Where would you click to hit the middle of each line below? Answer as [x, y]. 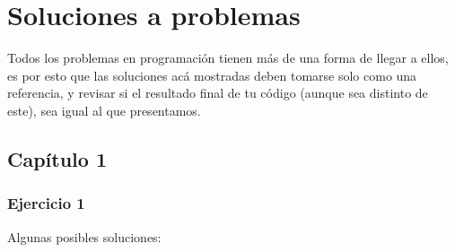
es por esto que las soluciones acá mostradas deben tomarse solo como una [212, 75]
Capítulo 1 [57, 158]
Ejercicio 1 [46, 203]
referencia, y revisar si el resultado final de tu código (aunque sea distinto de [218, 93]
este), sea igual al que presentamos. [104, 110]
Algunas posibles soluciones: [84, 236]
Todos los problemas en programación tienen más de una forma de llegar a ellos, [228, 58]
